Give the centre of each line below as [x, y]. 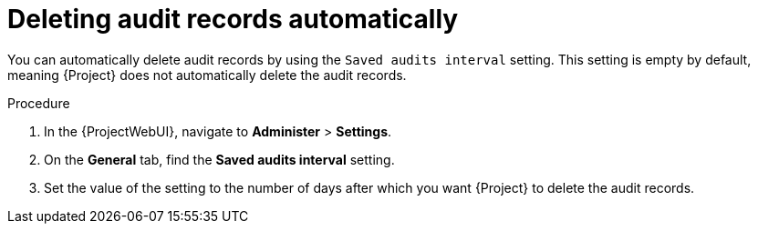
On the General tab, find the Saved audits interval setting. [219, 159]
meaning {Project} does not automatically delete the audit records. [207, 75]
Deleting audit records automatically [233, 19]
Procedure [39, 103]
